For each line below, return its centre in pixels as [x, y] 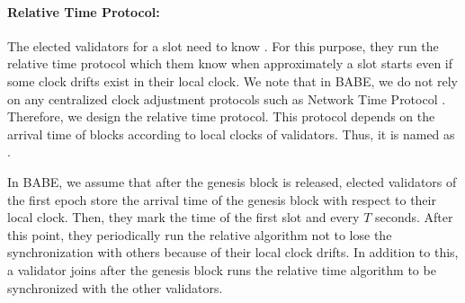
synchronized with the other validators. [115, 287]
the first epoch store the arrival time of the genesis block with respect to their [222, 199]
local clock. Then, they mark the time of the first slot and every [183, 217]
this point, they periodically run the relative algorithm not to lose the [200, 234]
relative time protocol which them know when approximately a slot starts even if [230, 63]
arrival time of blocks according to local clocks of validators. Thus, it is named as [231, 134]
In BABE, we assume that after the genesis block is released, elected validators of [232, 181]
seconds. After [414, 217]
